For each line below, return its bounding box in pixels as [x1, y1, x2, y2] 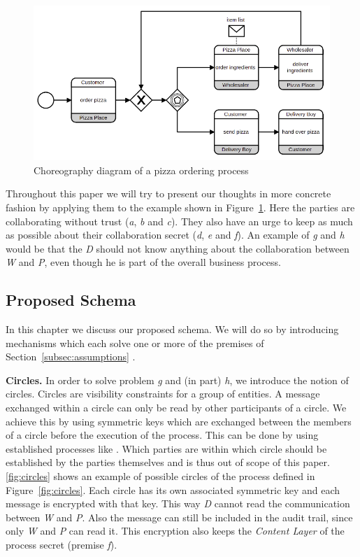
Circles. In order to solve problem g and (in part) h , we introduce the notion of [6, 372, 349, 387]
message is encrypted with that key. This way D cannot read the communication [6, 496, 350, 511]
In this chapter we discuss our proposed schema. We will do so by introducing [6, 322, 339, 337]
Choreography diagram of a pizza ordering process [34, 162, 249, 177]
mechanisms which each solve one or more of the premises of [6, 335, 264, 350]
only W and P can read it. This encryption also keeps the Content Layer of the [6, 523, 345, 538]
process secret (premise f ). [6, 537, 117, 551]
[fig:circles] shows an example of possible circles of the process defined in [6, 469, 315, 484]
